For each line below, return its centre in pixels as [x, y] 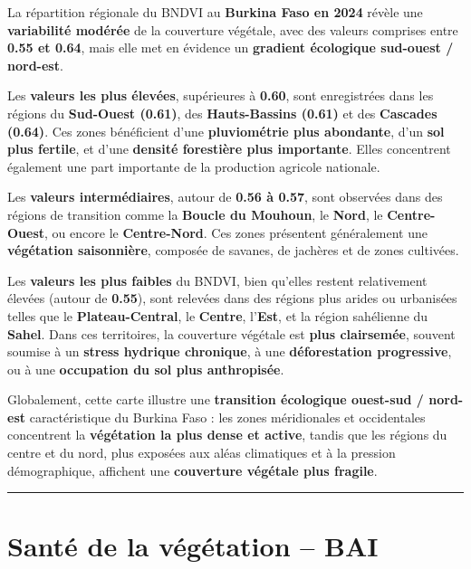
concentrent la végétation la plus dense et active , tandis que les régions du [227, 435]
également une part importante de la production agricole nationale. [194, 166]
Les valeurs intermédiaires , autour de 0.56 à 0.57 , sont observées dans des [225, 197]
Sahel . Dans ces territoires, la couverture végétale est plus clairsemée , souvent [231, 333]
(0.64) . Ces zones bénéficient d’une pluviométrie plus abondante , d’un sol [226, 131]
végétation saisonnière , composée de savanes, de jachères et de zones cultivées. [233, 250]
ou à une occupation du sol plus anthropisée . [146, 369]
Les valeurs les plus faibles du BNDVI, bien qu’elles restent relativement [217, 280]
